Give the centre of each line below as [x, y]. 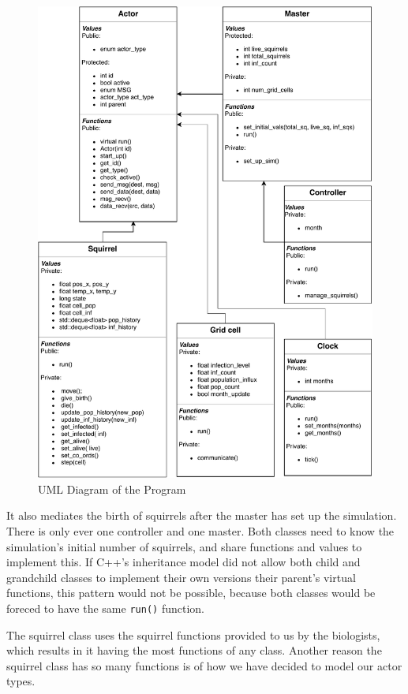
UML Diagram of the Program [112, 489]
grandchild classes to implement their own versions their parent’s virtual [181, 577]
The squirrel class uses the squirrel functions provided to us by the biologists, [193, 634]
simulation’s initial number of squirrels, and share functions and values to [184, 546]
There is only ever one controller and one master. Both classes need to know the [200, 531]
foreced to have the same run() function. [105, 608]
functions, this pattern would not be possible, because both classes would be [191, 593]
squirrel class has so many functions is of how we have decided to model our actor [204, 665]
